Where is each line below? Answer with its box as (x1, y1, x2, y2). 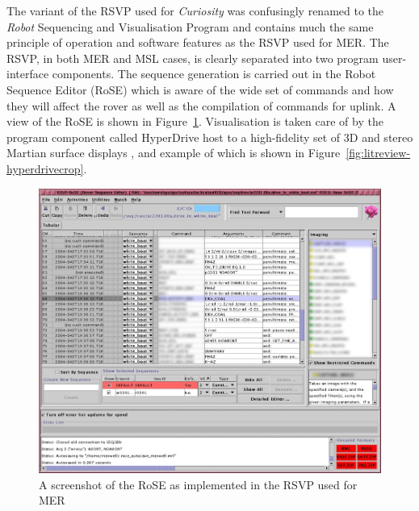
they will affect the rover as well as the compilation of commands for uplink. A (6, 97, 396, 114)
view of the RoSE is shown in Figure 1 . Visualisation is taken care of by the (6, 113, 383, 130)
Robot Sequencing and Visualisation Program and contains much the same (6, 18, 374, 35)
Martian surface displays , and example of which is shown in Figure (6, 144, 341, 161)
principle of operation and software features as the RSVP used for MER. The (6, 34, 389, 51)
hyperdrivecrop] (6, 160, 84, 177)
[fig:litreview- (346, 144, 411, 161)
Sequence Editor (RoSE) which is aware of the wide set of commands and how (6, 81, 394, 98)
